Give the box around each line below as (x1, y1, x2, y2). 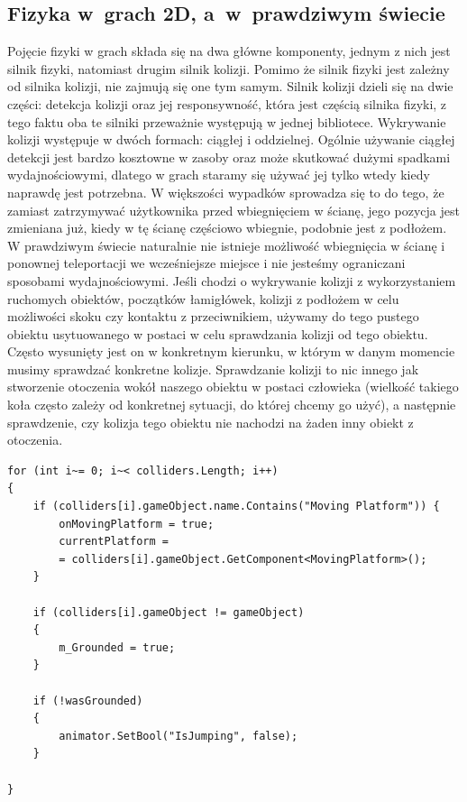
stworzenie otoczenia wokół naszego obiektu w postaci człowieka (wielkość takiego (7, 377, 459, 396)
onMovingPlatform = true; (59, 517, 215, 530)
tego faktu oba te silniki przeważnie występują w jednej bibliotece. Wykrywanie (7, 112, 446, 131)
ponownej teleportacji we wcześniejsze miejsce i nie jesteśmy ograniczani (7, 254, 406, 272)
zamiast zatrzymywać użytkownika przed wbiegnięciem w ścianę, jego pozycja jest (7, 200, 460, 219)
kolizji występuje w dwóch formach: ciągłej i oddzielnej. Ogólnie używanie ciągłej (7, 130, 455, 149)
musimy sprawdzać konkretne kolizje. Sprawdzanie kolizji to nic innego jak (7, 359, 419, 378)
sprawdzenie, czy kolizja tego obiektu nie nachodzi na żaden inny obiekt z (7, 412, 414, 431)
